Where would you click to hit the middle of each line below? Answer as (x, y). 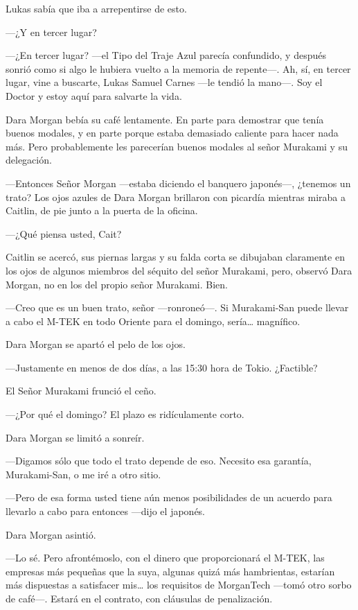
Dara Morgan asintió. (51, 534)
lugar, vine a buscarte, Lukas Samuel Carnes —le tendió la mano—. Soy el (164, 82)
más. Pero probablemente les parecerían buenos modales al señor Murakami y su (177, 146)
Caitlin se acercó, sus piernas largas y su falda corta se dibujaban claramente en (175, 257)
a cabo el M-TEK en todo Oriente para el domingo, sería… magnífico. (153, 321)
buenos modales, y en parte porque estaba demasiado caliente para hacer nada (172, 133)
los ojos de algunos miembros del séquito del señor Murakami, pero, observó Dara (179, 270)
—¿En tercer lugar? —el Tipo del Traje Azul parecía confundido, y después (166, 55)
